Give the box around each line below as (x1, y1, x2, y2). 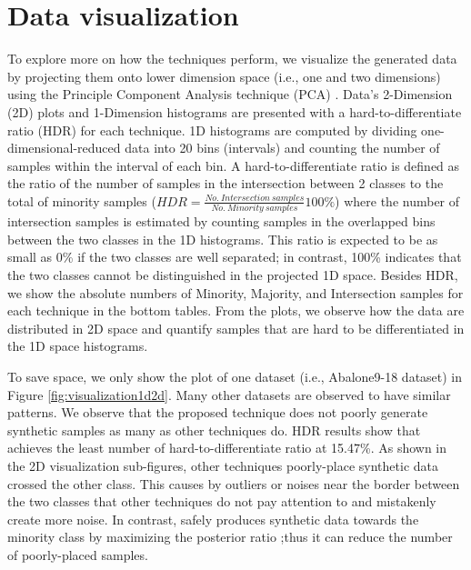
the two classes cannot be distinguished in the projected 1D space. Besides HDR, (7, 265, 458, 284)
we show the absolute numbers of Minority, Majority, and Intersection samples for (7, 283, 464, 302)
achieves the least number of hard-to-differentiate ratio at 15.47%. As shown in (7, 438, 447, 457)
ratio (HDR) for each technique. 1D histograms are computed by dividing (7, 120, 417, 139)
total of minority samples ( (7, 191, 156, 210)
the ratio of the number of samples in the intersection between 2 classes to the (7, 174, 444, 193)
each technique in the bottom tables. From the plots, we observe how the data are (7, 301, 465, 320)
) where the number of (335, 191, 460, 210)
